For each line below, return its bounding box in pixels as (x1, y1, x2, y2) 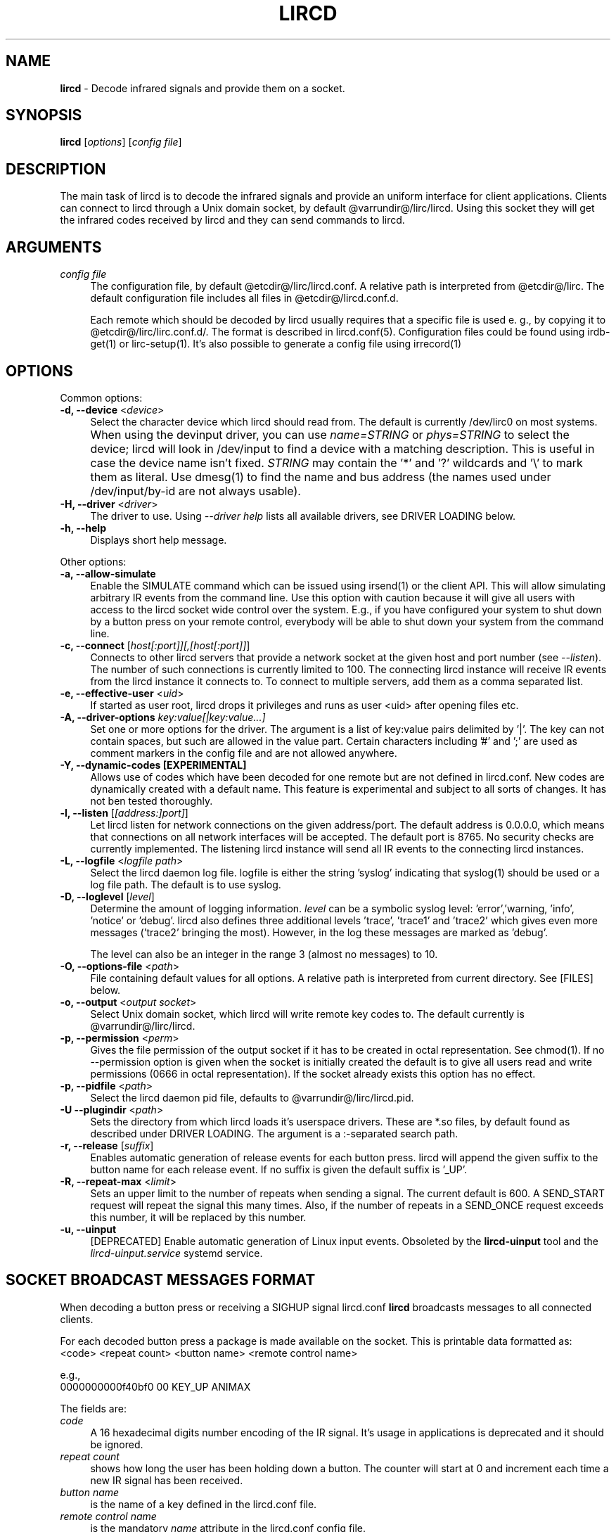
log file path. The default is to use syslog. (90, 878, 281, 891)
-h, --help (60, 521, 106, 534)
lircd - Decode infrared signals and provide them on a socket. (60, 82, 345, 94)
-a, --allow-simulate (60, 567, 156, 580)
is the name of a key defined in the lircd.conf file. (90, 1498, 317, 1510)
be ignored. (90, 1438, 143, 1450)
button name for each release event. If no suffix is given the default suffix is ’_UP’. (90, 1163, 468, 1175)
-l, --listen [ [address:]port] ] (60, 806, 188, 819)
